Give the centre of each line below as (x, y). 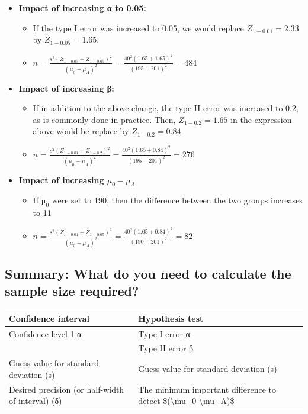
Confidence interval (49, 318)
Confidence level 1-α (45, 333)
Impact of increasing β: (66, 88)
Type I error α (164, 333)
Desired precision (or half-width (67, 389)
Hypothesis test (171, 318)
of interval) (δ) (36, 401)
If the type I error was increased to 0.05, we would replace (138, 28)
